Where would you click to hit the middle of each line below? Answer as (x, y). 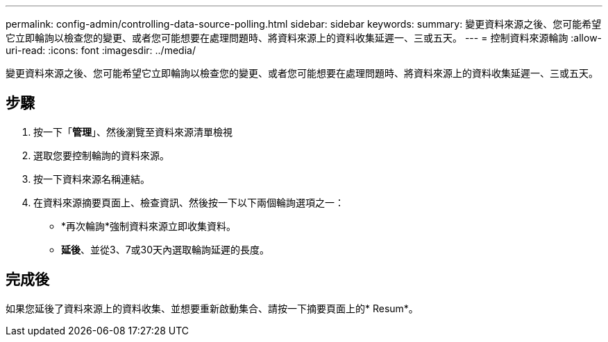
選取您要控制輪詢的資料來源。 (101, 155)
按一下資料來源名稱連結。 (92, 179)
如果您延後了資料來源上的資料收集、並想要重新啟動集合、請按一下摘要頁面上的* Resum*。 (212, 308)
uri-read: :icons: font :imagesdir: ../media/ (101, 50)
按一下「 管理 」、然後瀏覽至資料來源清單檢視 (133, 132)
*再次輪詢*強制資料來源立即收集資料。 (149, 226)
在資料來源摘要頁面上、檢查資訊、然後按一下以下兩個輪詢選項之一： (189, 202)
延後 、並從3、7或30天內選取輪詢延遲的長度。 (166, 249)
